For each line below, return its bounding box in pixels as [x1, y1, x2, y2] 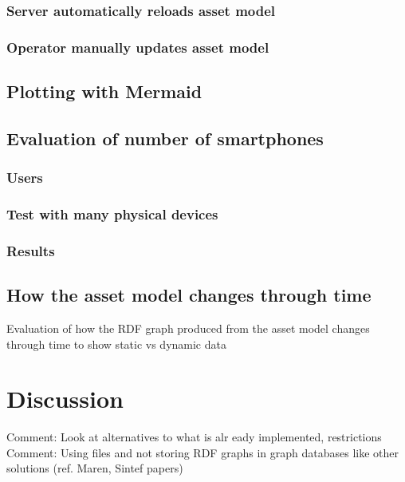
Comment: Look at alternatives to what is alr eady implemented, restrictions [6, 429, 382, 445]
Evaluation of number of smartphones [6, 125, 324, 150]
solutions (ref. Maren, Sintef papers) [6, 460, 183, 476]
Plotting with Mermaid [6, 79, 202, 104]
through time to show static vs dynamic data [6, 335, 226, 352]
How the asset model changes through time [6, 282, 372, 307]
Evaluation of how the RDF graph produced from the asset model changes [6, 319, 370, 336]
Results [6, 240, 55, 260]
